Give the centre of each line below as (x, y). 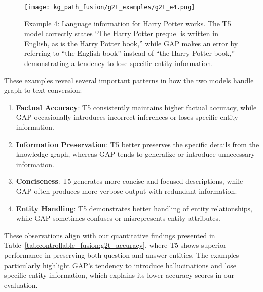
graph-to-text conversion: (43, 90)
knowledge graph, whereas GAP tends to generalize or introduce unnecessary (136, 154)
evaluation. (21, 285)
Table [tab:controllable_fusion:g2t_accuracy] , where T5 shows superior (115, 245)
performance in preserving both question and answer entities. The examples (122, 255)
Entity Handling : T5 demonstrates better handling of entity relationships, (134, 208)
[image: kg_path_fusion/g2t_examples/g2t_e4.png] (110, 7)
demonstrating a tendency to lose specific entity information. (119, 63)
